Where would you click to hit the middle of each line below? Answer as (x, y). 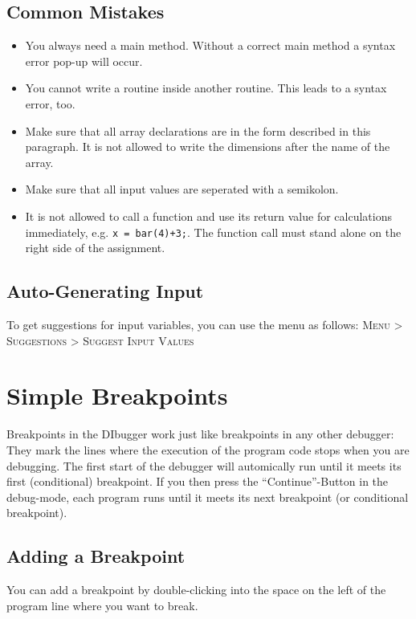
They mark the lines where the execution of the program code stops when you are (208, 449)
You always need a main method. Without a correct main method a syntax (210, 45)
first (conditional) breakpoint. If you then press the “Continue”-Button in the (198, 481)
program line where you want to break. (102, 605)
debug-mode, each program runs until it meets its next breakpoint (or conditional (208, 497)
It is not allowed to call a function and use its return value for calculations (208, 216)
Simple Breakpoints (117, 395)
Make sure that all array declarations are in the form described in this (198, 130)
